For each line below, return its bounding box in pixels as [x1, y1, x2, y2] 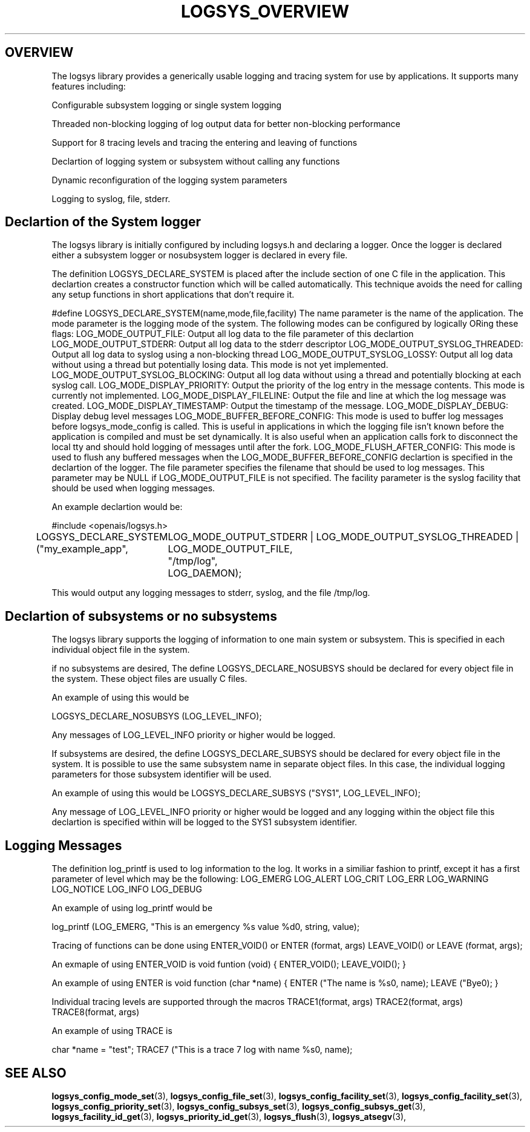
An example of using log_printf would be [51, 903, 213, 914]
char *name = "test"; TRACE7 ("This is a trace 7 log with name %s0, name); [51, 1044, 353, 1055]
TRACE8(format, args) [51, 1007, 140, 1018]
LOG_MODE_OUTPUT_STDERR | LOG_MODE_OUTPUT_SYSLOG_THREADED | [168, 531, 519, 543]
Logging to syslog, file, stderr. [51, 193, 171, 204]
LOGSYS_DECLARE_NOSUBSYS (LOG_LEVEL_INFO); [51, 711, 262, 722]
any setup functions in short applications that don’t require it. [51, 289, 295, 300]
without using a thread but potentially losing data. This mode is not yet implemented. [51, 359, 388, 370]
